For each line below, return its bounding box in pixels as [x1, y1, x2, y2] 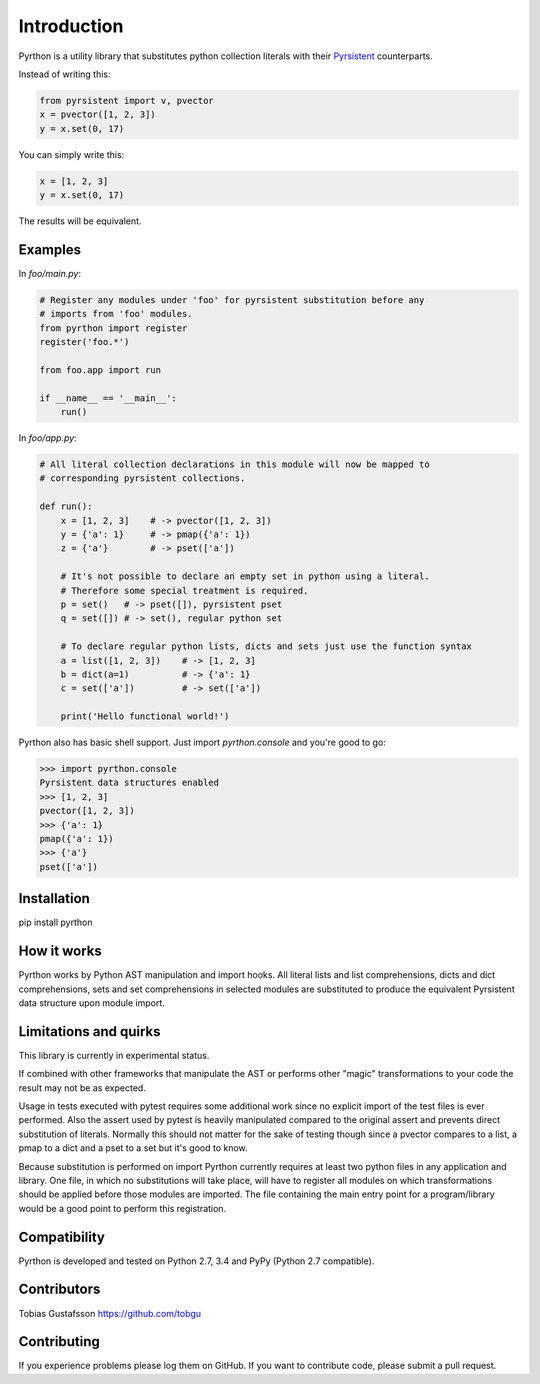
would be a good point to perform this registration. [18, 1202, 227, 1214]
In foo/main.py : [18, 267, 82, 279]
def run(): [39, 501, 93, 512]
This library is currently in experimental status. [18, 1049, 210, 1061]
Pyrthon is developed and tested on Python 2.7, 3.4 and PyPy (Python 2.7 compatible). [18, 1255, 375, 1267]
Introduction [18, 15, 124, 37]
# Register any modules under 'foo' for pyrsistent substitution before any [39, 294, 425, 305]
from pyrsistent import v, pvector [39, 95, 214, 106]
